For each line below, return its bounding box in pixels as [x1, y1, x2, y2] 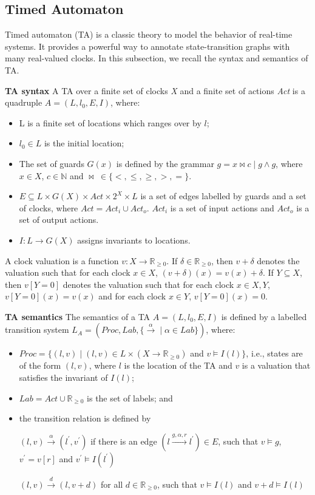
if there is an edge [90, 434, 157, 447]
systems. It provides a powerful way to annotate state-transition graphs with [5, 39, 290, 52]
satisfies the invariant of [19, 371, 108, 384]
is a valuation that [242, 359, 311, 372]
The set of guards [19, 157, 84, 169]
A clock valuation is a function [5, 254, 119, 267]
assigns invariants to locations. [77, 233, 191, 246]
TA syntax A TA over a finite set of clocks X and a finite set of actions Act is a [5, 84, 305, 97]
